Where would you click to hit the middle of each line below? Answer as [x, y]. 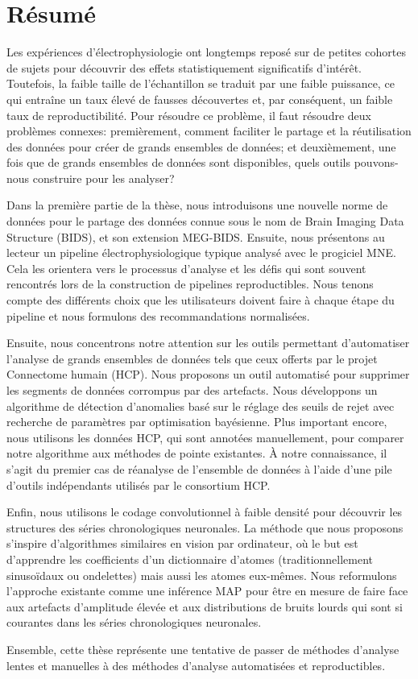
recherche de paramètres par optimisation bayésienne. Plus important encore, [197, 422]
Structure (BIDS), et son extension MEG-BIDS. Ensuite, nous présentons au [196, 236]
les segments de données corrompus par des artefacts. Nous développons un [192, 390]
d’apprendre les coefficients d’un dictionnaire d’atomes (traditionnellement [190, 559]
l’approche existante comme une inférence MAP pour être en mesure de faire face [207, 591]
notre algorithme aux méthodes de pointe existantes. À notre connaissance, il [197, 453]
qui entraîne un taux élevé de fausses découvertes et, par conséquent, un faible [200, 99]
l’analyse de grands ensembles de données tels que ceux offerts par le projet [192, 358]
